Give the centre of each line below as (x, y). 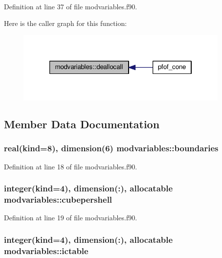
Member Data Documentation (82, 124)
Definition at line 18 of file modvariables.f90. (71, 166)
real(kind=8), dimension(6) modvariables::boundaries (111, 148)
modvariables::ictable (46, 250)
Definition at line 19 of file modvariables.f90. (71, 218)
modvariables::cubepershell (58, 199)
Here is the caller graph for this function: (66, 23)
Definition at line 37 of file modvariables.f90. (71, 6)
